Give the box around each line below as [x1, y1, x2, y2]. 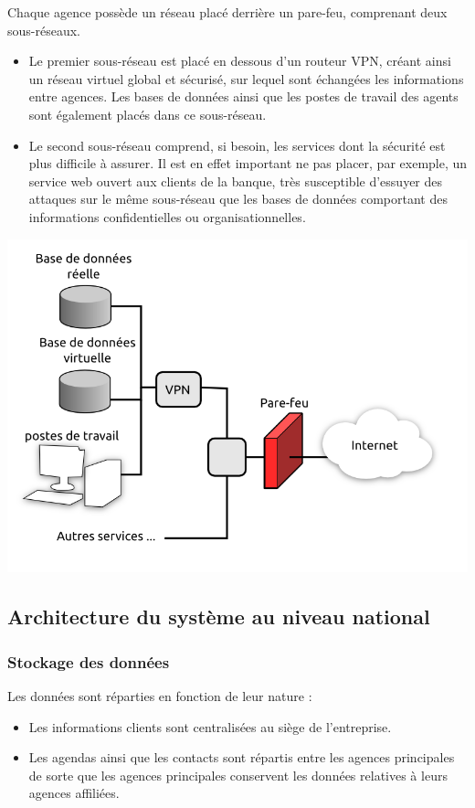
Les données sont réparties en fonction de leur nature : [7, 686, 312, 706]
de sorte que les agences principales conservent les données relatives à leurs [28, 765, 448, 784]
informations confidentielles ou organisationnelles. [28, 207, 306, 226]
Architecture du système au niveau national [7, 602, 430, 631]
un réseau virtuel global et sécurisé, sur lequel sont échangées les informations [28, 69, 464, 88]
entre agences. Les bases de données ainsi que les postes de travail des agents [28, 87, 459, 106]
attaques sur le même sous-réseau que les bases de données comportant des [28, 189, 448, 208]
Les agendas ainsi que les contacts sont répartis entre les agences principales [28, 748, 455, 767]
